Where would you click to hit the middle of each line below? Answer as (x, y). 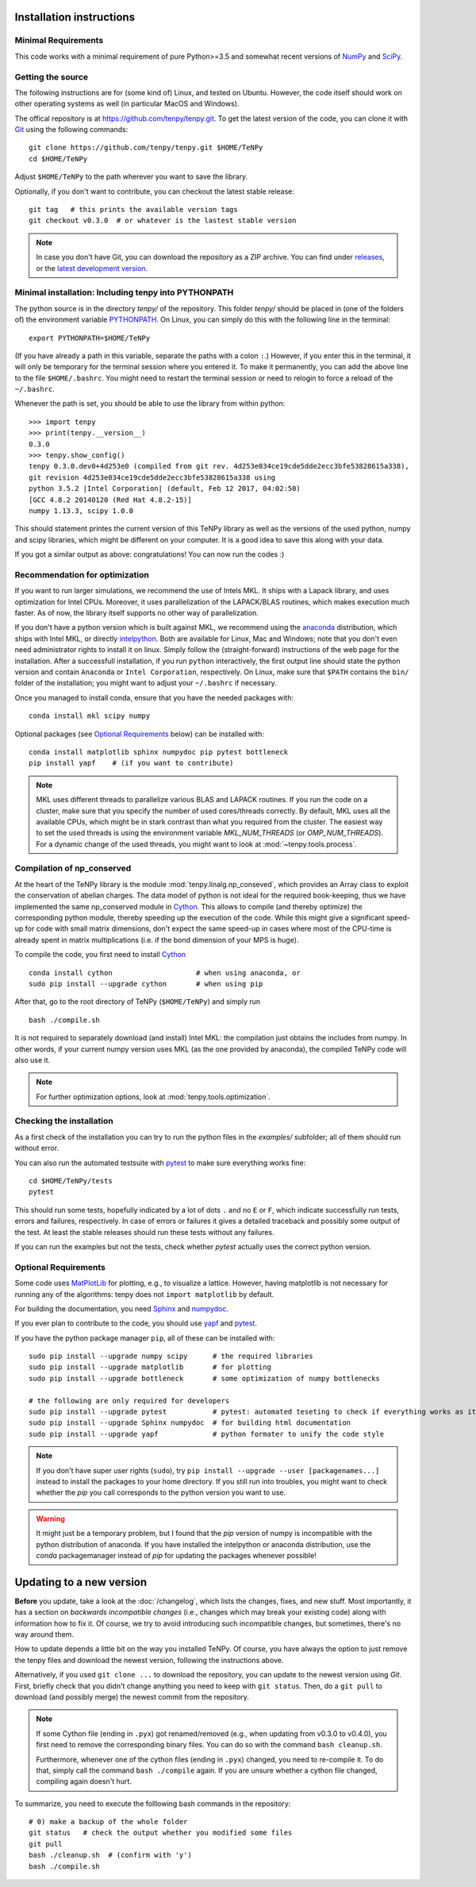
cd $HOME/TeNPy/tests (71, 1181)
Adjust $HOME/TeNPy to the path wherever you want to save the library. (131, 177)
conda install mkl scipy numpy (90, 716)
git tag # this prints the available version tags (133, 210)
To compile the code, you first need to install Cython (100, 955)
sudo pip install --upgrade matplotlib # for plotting (150, 1367)
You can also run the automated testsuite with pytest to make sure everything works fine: (160, 1163)
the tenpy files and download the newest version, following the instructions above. (149, 1660)
